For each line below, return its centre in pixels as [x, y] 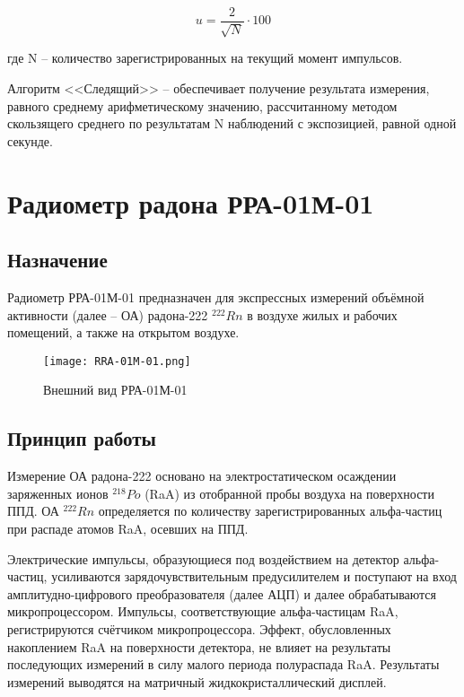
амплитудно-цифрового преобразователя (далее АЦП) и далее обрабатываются [222, 593]
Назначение [57, 260]
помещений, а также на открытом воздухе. [123, 332]
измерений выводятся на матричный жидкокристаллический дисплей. [197, 681]
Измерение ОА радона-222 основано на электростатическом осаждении [202, 476]
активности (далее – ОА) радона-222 [108, 314]
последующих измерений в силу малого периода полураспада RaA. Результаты [223, 664]
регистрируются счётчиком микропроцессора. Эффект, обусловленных [199, 628]
